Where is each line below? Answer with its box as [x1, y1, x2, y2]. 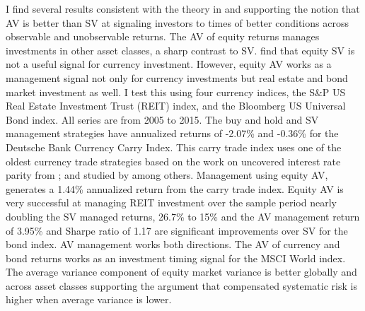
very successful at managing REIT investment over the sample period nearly [6, 195, 337, 210]
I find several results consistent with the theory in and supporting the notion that [6, 1, 360, 16]
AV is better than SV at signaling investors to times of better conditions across [6, 15, 349, 30]
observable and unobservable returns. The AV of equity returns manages [6, 29, 320, 44]
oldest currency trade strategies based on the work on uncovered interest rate [6, 153, 341, 168]
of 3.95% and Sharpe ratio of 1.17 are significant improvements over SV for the [6, 223, 348, 237]
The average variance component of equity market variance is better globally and [6, 264, 357, 279]
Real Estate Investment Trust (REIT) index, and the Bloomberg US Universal [6, 98, 346, 113]
